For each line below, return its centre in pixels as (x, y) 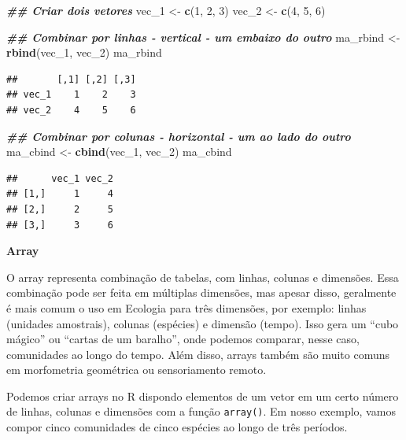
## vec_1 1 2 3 (71, 95)
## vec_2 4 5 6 (71, 110)
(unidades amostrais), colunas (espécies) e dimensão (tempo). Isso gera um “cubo (203, 323)
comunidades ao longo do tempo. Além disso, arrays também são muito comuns (198, 354)
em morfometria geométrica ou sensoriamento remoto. (137, 370)
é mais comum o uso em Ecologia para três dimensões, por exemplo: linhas (186, 307)
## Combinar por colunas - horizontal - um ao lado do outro (179, 136)
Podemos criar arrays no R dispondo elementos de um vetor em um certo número (203, 396)
